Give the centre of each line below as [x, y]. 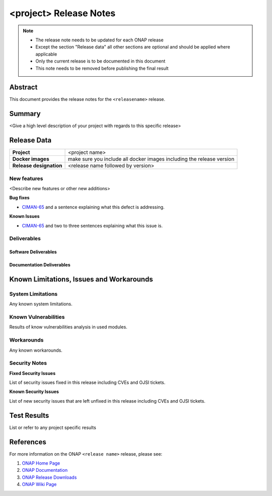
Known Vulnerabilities [37, 317]
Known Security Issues [34, 392]
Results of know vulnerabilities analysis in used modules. [69, 327]
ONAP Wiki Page [39, 484]
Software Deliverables [33, 252]
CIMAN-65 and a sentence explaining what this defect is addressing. [93, 207]
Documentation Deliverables [40, 265]
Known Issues [24, 216]
